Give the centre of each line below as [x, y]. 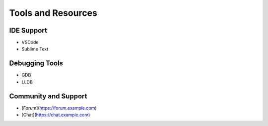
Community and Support [48, 96]
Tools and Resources [53, 13]
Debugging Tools [36, 63]
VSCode [30, 42]
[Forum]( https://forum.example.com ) [59, 108]
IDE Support [28, 30]
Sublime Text [35, 49]
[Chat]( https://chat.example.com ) [56, 115]
